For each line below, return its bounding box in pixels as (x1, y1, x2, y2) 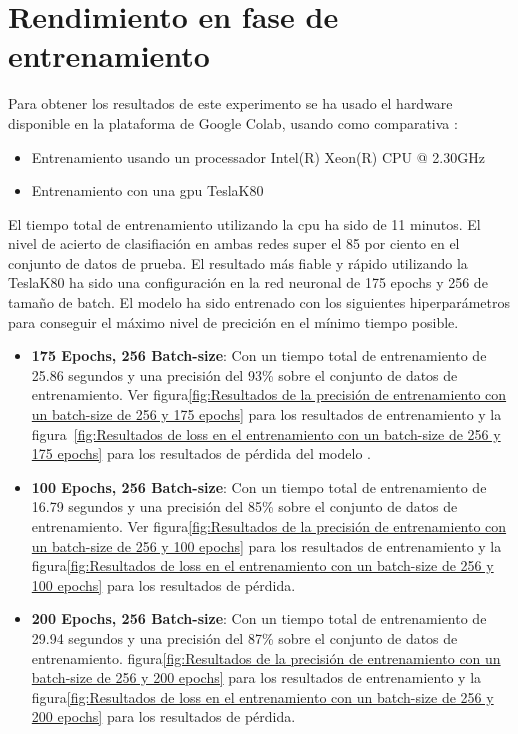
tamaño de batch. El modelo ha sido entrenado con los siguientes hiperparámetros (8, 292, 511, 313)
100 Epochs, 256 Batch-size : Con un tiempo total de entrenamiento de (31, 476, 487, 497)
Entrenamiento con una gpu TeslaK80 (31, 180, 264, 201)
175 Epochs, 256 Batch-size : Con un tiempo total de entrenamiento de (31, 345, 487, 366)
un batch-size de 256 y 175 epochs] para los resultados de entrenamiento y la (31, 404, 502, 425)
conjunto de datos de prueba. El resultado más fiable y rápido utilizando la (8, 252, 468, 273)
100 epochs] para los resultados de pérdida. (31, 574, 296, 595)
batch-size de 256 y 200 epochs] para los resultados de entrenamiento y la (31, 667, 482, 688)
